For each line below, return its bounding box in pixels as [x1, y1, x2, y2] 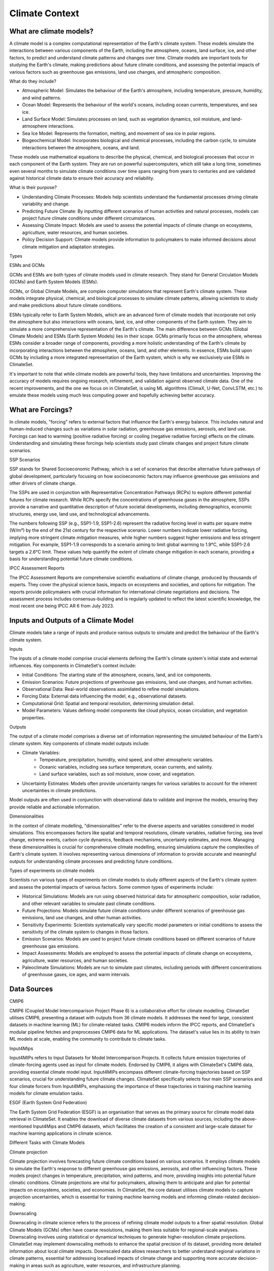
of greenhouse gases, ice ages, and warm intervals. [22, 972, 130, 978]
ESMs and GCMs [9, 262, 45, 268]
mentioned [9, 1123, 32, 1129]
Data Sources [9, 985, 53, 993]
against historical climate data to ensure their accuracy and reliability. [9, 175, 155, 181]
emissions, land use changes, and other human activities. [22, 915, 142, 921]
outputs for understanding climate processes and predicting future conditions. [9, 858, 173, 864]
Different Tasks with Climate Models [9, 1139, 85, 1146]
